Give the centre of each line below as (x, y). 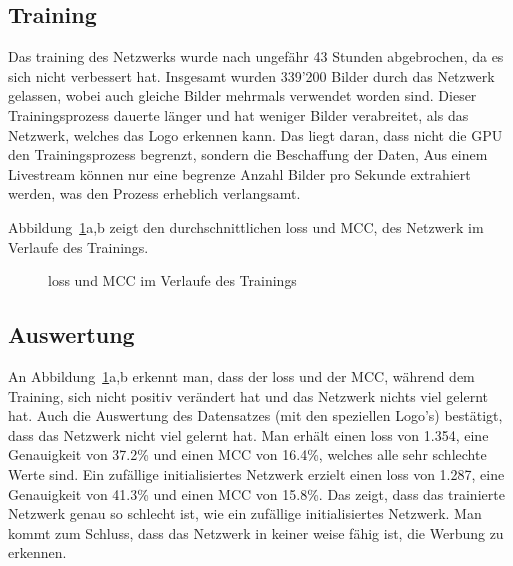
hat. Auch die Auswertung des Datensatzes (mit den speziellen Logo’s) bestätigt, (255, 415)
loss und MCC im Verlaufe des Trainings (172, 280)
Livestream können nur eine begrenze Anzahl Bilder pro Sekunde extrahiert (239, 173)
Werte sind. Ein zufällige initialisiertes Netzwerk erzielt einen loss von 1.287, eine (256, 473)
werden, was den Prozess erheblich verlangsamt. (154, 193)
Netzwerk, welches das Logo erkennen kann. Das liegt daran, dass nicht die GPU (255, 134)
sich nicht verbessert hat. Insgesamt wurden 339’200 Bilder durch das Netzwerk (251, 75)
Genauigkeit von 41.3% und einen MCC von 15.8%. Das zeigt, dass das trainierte (256, 493)
